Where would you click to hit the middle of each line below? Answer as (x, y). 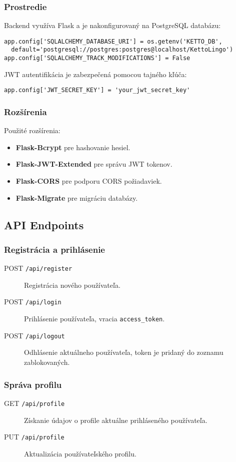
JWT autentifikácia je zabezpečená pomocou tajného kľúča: (95, 74)
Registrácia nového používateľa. (72, 285)
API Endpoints (44, 224)
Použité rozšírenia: (32, 130)
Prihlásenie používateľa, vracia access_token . (94, 319)
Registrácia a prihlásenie (54, 249)
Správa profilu (33, 384)
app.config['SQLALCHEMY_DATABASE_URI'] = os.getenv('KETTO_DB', (113, 41)
